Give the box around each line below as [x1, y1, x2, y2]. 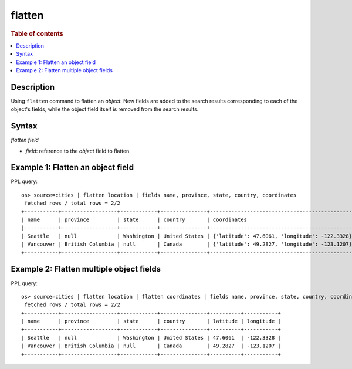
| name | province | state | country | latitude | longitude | [21, 318, 282, 325]
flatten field [11, 137, 39, 144]
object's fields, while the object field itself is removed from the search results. [11, 106, 199, 113]
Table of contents [11, 29, 64, 38]
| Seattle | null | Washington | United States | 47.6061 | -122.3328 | [21, 334, 282, 341]
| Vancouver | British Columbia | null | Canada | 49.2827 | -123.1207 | [21, 343, 282, 349]
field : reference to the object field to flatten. [25, 147, 131, 154]
